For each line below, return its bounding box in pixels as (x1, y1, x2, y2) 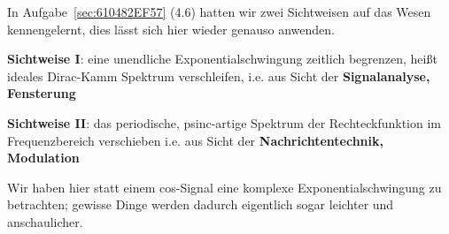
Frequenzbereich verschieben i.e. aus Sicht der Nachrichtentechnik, (7, 131, 383, 149)
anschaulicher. (7, 212, 83, 230)
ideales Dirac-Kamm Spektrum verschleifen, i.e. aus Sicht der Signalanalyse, (7, 66, 430, 85)
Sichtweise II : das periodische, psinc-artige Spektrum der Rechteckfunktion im (7, 113, 441, 132)
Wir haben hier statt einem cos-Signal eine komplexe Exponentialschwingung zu (7, 177, 442, 196)
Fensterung (7, 84, 76, 102)
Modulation (7, 148, 80, 167)
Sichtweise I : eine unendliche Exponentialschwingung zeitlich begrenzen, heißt (7, 49, 437, 68)
